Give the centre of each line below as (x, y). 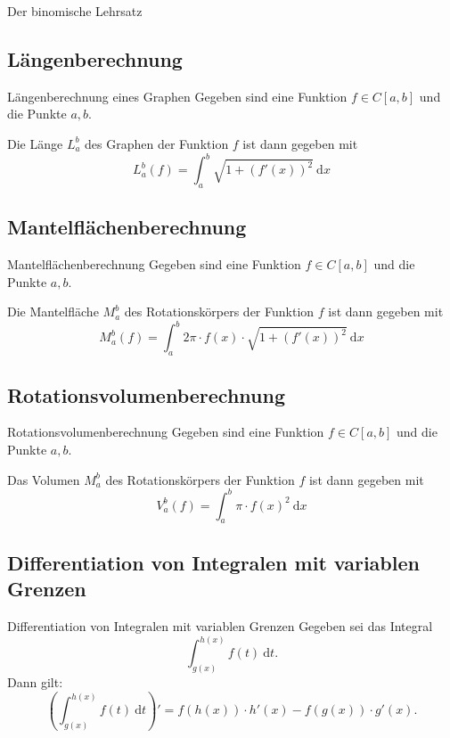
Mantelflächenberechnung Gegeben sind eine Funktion (154, 264)
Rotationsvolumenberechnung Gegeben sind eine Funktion (166, 432)
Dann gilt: (35, 681)
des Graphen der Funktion (157, 143)
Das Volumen (44, 479)
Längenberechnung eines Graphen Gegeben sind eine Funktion (177, 96)
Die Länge (35, 143)
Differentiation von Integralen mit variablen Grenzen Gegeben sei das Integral (220, 626)
